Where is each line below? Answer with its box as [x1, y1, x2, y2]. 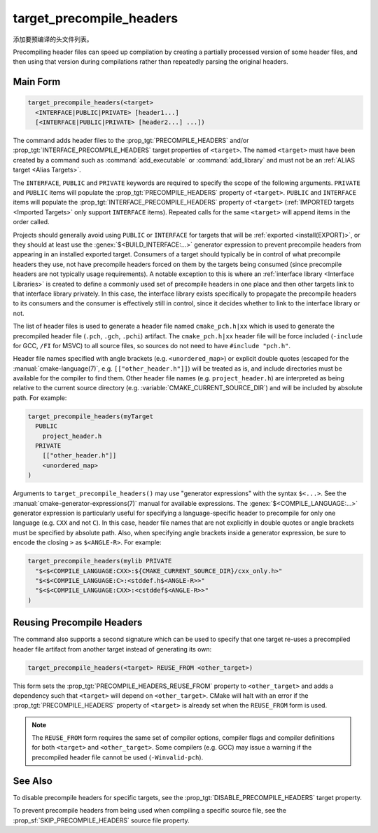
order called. [13, 218, 50, 226]
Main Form [13, 76, 61, 88]
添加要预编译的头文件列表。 [13, 35, 93, 43]
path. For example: [13, 393, 67, 402]
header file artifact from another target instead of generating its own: [13, 645, 212, 653]
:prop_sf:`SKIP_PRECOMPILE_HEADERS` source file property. [13, 816, 190, 825]
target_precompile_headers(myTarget [27, 412, 154, 420]
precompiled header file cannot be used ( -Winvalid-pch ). [31, 753, 204, 762]
